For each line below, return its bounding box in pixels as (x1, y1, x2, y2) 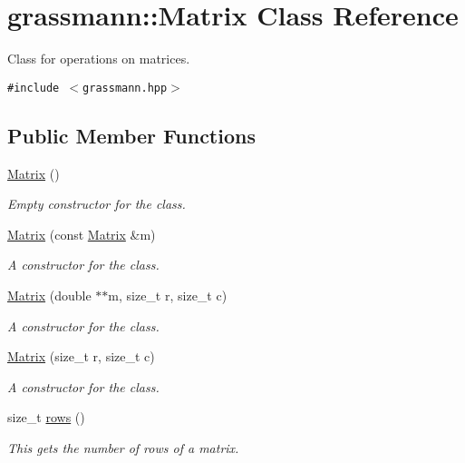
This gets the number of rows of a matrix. (7, 438, 239, 457)
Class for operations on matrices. (7, 49, 190, 68)
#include (7, 81, 60, 94)
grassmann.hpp (82, 81, 168, 94)
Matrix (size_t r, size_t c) (7, 347, 155, 366)
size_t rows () (7, 408, 85, 427)
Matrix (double (7, 285, 92, 304)
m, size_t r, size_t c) (108, 285, 228, 304)
